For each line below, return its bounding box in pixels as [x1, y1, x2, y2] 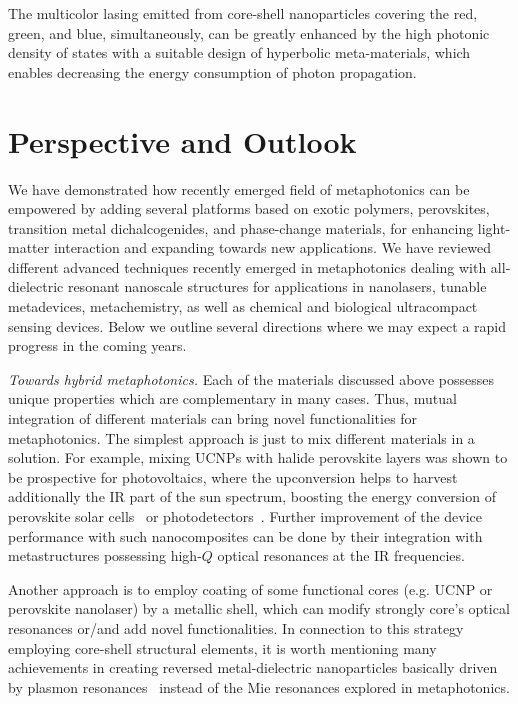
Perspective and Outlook [8, 120, 357, 161]
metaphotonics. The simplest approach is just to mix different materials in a [8, 427, 475, 448]
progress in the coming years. [8, 335, 187, 356]
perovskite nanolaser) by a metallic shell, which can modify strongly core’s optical [8, 598, 510, 619]
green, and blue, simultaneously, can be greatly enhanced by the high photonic [8, 22, 490, 43]
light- [477, 217, 511, 238]
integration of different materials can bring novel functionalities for [8, 408, 418, 429]
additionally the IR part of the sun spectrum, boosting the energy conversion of [8, 486, 496, 507]
